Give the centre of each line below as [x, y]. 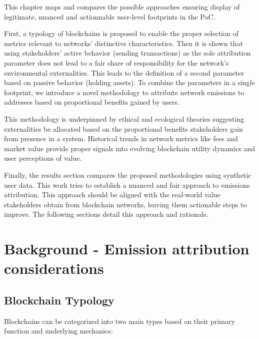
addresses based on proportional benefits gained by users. [92, 102]
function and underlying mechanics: [58, 331]
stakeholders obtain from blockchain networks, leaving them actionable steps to [125, 204]
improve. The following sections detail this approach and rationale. [106, 214]
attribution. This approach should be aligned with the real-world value [112, 195]
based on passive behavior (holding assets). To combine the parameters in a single [129, 82]
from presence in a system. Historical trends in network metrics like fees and [121, 138]
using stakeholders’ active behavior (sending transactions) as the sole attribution [127, 53]
